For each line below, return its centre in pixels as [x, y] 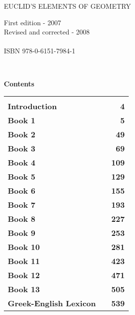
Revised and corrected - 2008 [47, 32]
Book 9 [22, 233]
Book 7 [22, 205]
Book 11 [24, 261]
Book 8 [22, 219]
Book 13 [24, 289]
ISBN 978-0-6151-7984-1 [40, 51]
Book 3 [22, 149]
